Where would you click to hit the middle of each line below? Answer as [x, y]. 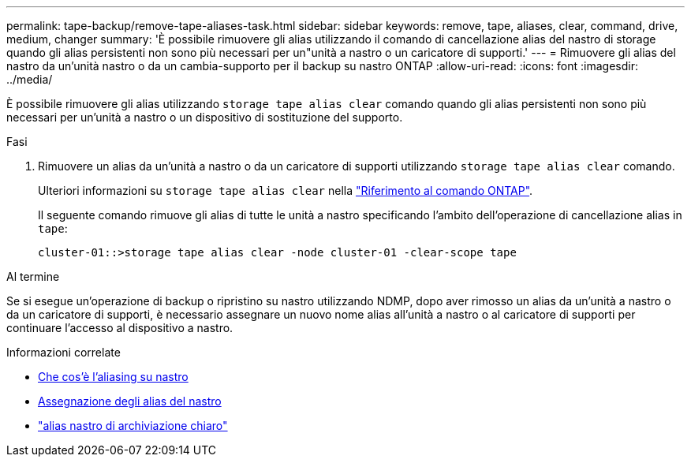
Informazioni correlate [63, 352]
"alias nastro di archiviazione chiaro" [133, 426]
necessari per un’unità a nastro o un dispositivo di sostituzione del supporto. [205, 117]
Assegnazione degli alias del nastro [130, 401]
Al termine [33, 276]
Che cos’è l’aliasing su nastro [113, 377]
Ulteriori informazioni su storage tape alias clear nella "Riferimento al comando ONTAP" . [286, 190]
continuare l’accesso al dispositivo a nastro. [120, 328]
